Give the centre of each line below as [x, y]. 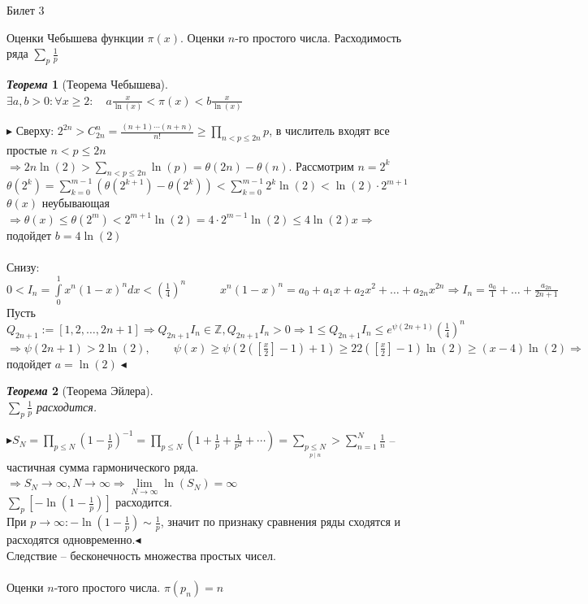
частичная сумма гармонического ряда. [103, 466]
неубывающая [76, 203]
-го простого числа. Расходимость [318, 37]
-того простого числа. [107, 587]
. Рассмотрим [321, 165]
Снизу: [23, 267]
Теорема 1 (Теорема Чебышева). [87, 83]
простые [27, 150]
